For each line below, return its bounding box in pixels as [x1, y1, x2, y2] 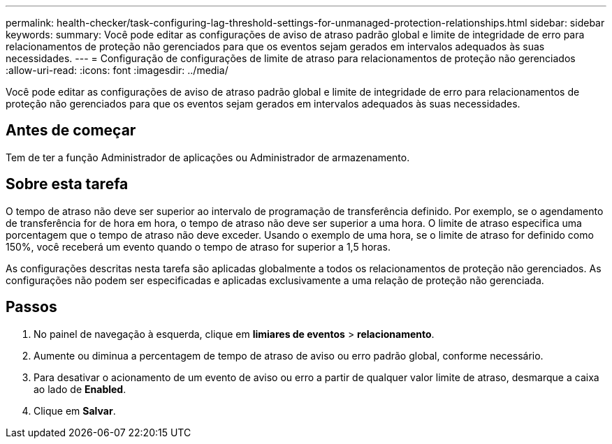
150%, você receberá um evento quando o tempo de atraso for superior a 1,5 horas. [6, 240, 391, 253]
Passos [6, 298, 57, 316]
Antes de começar [6, 121, 136, 140]
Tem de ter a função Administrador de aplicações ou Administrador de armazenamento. [6, 151, 410, 163]
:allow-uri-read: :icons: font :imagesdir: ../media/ [6, 64, 228, 76]
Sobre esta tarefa [6, 175, 129, 193]
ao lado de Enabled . [34, 383, 126, 395]
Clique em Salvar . [34, 404, 116, 417]
